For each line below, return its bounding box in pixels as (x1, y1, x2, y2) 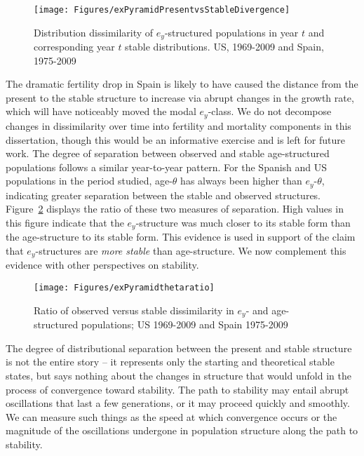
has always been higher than (180, 173, 302, 188)
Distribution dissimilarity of (34, 25, 154, 39)
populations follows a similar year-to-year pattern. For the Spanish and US (6, 159, 328, 174)
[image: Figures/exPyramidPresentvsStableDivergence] (34, 5, 290, 15)
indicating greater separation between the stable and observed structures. (6, 187, 321, 202)
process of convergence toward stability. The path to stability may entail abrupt (6, 382, 349, 396)
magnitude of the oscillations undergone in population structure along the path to (6, 423, 358, 438)
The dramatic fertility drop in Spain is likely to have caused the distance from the (6, 76, 358, 91)
